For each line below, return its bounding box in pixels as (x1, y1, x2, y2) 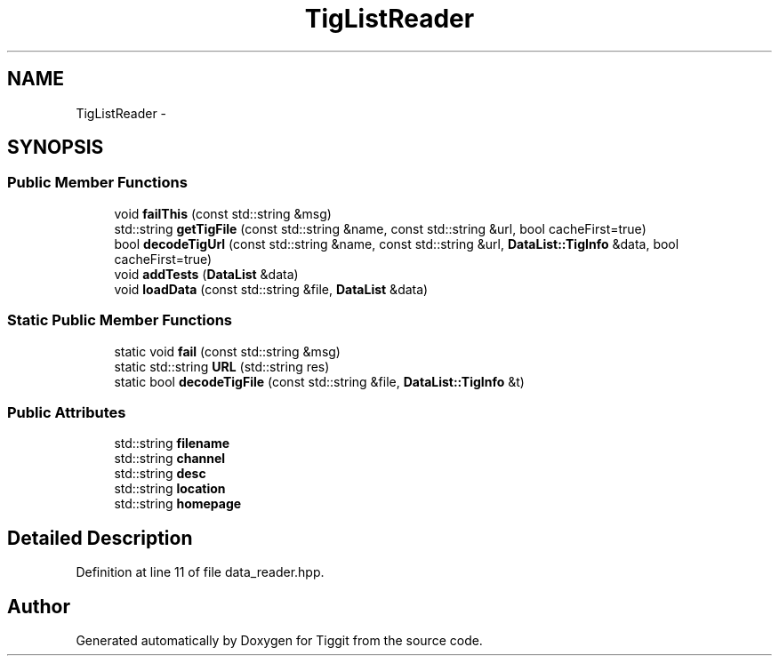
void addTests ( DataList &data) (114, 266, 299, 282)
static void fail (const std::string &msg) (114, 343, 341, 359)
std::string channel (114, 451, 226, 467)
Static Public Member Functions (7, 311, 233, 330)
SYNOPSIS (7, 136, 104, 159)
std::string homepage (114, 496, 242, 512)
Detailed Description (7, 526, 193, 549)
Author (7, 595, 70, 618)
